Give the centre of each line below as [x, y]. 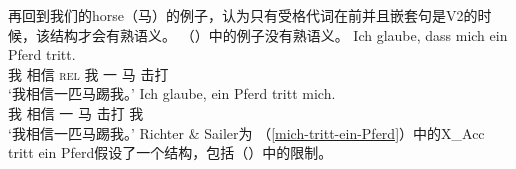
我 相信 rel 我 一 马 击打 [88, 73]
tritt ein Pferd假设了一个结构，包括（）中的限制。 [170, 152]
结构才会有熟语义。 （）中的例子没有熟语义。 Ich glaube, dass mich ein [278, 34]
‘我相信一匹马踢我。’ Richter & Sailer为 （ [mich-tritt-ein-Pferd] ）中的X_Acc [246, 132]
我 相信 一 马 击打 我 [76, 112]
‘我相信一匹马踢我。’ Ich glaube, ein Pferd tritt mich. [172, 93]
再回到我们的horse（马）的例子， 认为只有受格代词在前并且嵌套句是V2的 [243, 15]
